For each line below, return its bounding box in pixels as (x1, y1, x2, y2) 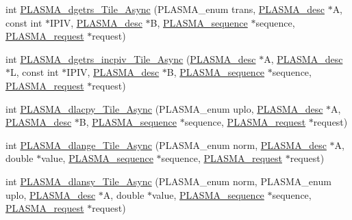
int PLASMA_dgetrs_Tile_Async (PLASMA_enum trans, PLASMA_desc (5, 2, 325, 16)
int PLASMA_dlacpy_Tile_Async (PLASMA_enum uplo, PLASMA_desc (5, 101, 323, 115)
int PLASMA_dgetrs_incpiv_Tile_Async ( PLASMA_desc (5, 51, 256, 66)
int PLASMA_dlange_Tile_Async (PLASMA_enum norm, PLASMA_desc (5, 137, 327, 152)
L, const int (10, 65, 59, 79)
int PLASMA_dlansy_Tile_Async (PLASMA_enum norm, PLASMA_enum (5, 174, 331, 188)
